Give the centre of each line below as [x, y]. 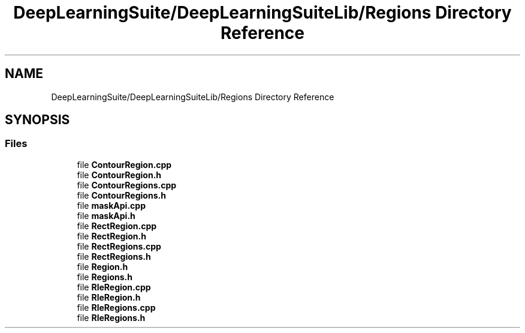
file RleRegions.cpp [116, 307]
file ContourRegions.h [121, 195]
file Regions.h [105, 277]
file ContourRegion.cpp [124, 164]
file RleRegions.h [111, 317]
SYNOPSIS [37, 120]
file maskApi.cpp [111, 205]
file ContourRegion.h [119, 175]
